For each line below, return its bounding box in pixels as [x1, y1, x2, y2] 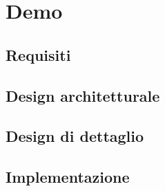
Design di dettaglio [6, 125, 144, 147]
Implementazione [6, 166, 130, 188]
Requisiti [6, 44, 71, 65]
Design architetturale [6, 84, 160, 106]
